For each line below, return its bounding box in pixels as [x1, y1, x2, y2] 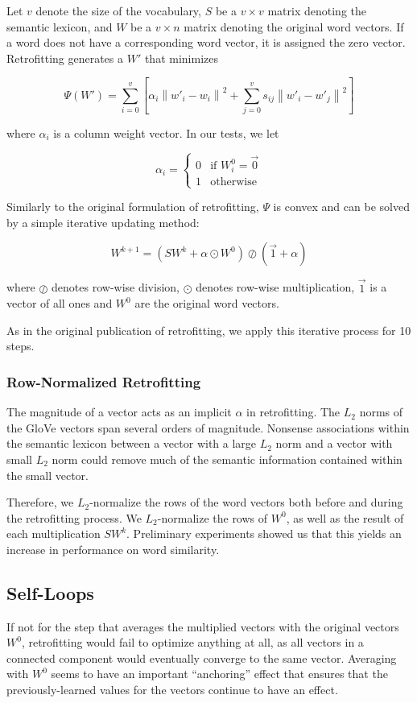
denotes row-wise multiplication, [196, 279, 355, 296]
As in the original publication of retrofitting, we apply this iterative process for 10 [6, 321, 411, 338]
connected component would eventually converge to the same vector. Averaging [6, 649, 397, 666]
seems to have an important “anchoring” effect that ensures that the [51, 665, 388, 682]
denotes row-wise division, [52, 279, 180, 296]
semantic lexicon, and [6, 18, 113, 35]
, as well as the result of [286, 509, 404, 526]
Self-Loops [6, 580, 94, 605]
